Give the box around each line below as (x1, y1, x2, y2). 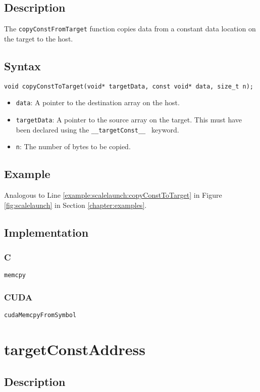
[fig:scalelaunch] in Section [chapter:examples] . (4, 199, 147, 210)
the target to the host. (4, 33, 73, 43)
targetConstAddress (4, 339, 145, 360)
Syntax (4, 58, 41, 73)
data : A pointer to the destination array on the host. (16, 97, 180, 108)
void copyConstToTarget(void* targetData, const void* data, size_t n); (4, 82, 253, 90)
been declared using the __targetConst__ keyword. (16, 124, 179, 135)
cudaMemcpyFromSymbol (4, 312, 77, 319)
